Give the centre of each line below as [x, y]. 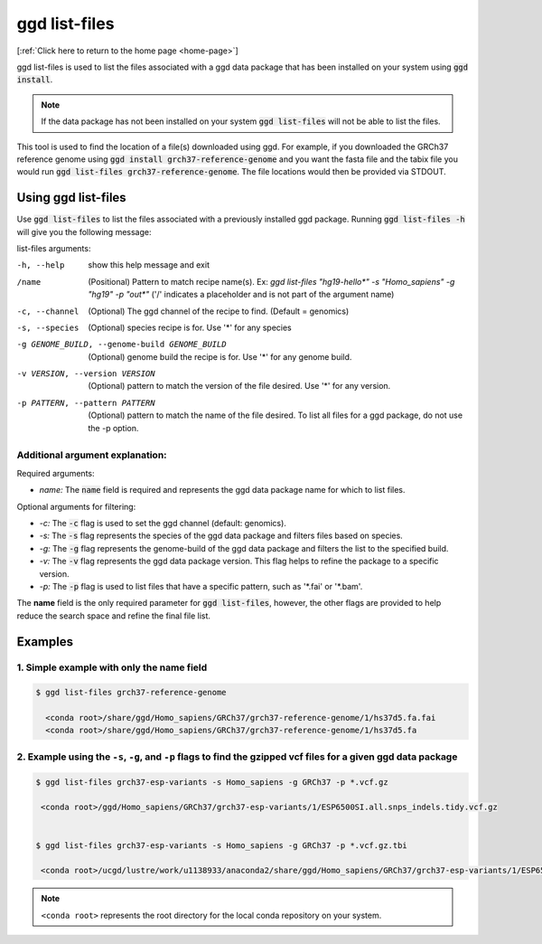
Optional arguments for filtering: [76, 506]
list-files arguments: [54, 248]
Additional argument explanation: [92, 455]
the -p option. [113, 428]
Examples [45, 642]
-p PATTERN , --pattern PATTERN [86, 403]
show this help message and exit [149, 265]
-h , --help [41, 265]
